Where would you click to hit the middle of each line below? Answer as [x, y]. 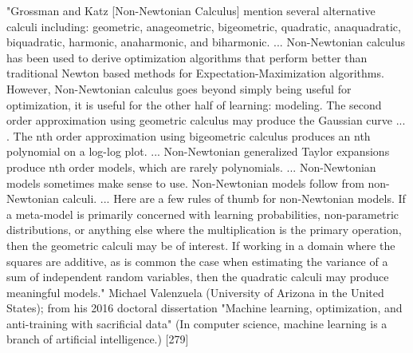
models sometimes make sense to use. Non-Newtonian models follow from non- [198, 182]
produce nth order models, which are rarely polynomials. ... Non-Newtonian [191, 167]
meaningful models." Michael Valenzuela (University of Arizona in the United [195, 292]
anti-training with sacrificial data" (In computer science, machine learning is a [197, 323]
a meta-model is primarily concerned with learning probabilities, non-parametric [203, 214]
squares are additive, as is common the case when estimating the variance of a [197, 261]
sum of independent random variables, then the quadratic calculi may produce [198, 277]
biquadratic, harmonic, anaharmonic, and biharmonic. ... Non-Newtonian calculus [206, 42]
